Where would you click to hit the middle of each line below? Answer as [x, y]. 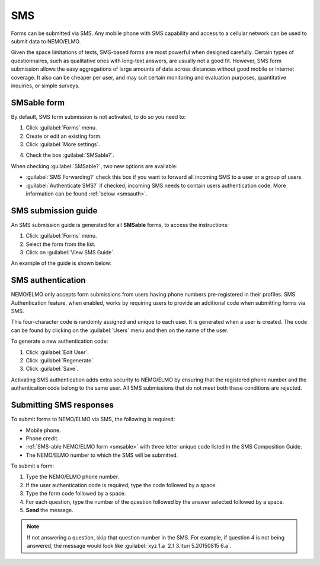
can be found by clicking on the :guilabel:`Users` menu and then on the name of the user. [120, 330]
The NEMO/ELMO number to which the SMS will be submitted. [102, 455]
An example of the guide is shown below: [61, 263]
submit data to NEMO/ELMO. [46, 41]
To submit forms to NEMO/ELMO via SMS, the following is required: [93, 419]
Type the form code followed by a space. [76, 494]
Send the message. [49, 510]
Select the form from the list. [61, 244]
